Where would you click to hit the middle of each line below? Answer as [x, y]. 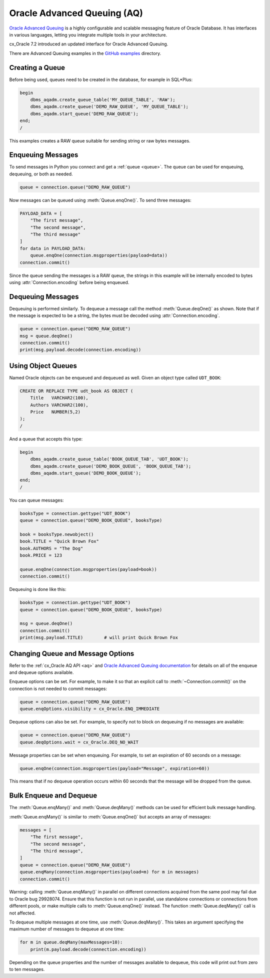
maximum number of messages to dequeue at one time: [67, 929]
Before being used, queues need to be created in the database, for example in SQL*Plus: [101, 79]
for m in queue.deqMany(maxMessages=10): [71, 942]
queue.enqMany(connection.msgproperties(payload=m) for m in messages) [109, 872]
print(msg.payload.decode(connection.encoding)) [80, 350]
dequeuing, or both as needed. [41, 174]
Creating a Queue [37, 67]
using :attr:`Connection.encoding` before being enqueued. [69, 282]
